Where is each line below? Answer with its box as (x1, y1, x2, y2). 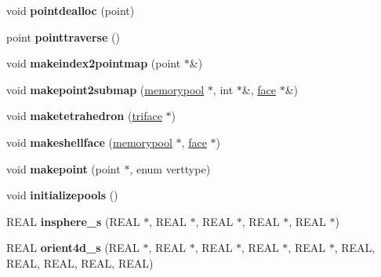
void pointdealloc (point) (6, 2, 135, 18)
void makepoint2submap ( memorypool (6, 81, 205, 97)
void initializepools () (6, 187, 118, 203)
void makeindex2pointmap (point (6, 55, 181, 71)
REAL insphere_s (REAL (6, 213, 140, 229)
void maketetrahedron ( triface (6, 108, 162, 124)
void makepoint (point (6, 160, 121, 177)
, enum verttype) (129, 160, 211, 177)
